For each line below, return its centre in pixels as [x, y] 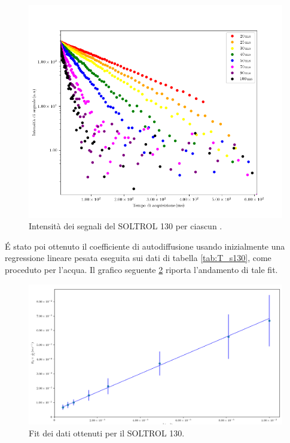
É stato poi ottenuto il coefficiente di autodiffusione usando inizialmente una [145, 246]
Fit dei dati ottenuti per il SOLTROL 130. [107, 433]
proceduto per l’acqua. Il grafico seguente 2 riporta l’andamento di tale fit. [141, 269]
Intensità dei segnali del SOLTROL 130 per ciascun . [126, 226]
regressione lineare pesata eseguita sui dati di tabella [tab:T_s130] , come [138, 258]
